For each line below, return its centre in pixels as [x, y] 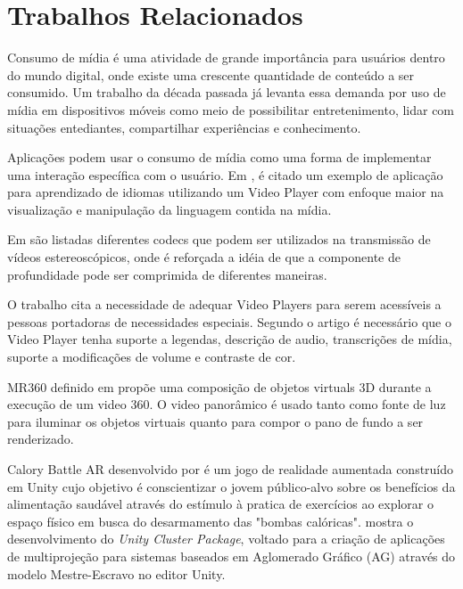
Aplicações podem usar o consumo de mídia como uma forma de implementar [219, 157]
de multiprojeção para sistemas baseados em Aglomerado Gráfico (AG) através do [231, 556]
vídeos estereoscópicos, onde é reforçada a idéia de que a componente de [204, 257]
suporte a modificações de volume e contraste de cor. [152, 357]
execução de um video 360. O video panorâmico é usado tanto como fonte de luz [227, 404]
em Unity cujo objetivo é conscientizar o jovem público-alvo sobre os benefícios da [231, 486]
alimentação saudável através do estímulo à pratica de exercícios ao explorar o [221, 504]
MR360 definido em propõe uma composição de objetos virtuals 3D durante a [219, 386]
